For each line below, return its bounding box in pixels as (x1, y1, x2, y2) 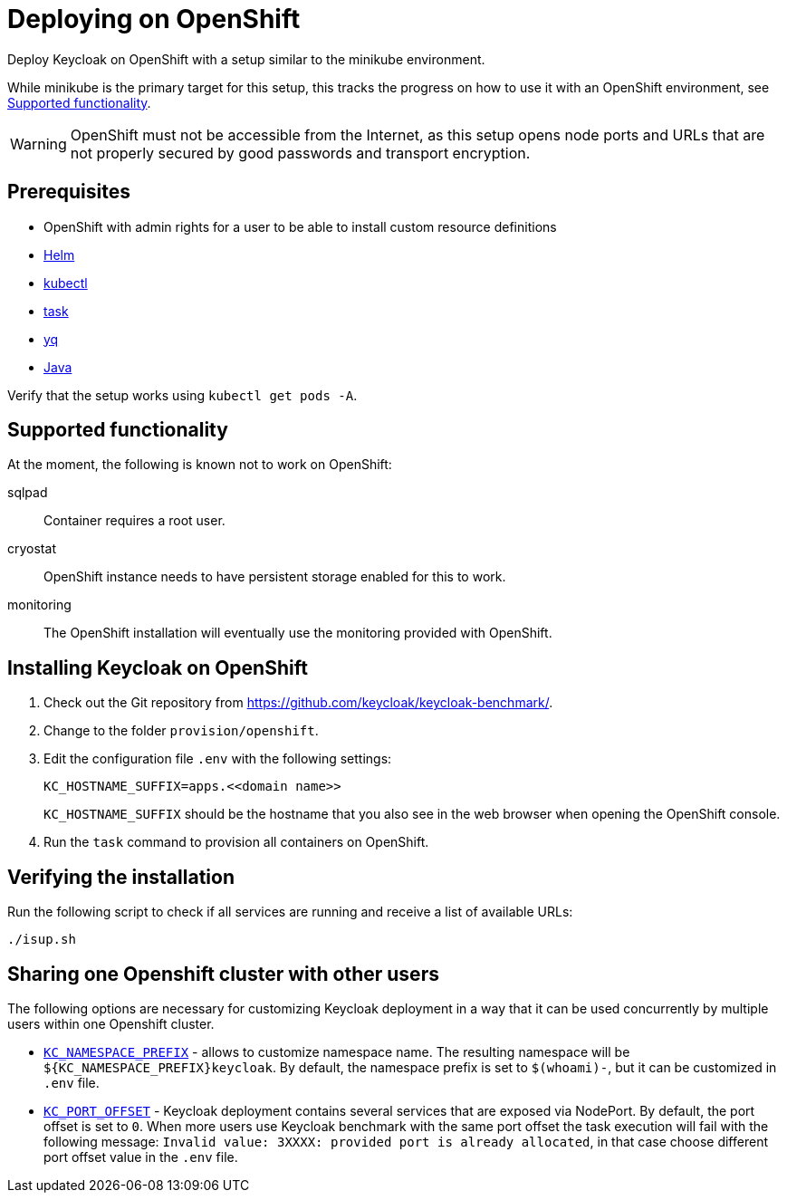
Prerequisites (7, 180, 130, 204)
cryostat (7, 541, 56, 557)
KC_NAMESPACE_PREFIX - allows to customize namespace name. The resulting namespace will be (43, 1043, 630, 1060)
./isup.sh (7, 932, 76, 947)
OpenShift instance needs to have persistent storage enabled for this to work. (43, 569, 506, 585)
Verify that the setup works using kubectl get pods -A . (7, 387, 358, 403)
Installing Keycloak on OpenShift (7, 656, 308, 679)
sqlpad (7, 485, 48, 501)
